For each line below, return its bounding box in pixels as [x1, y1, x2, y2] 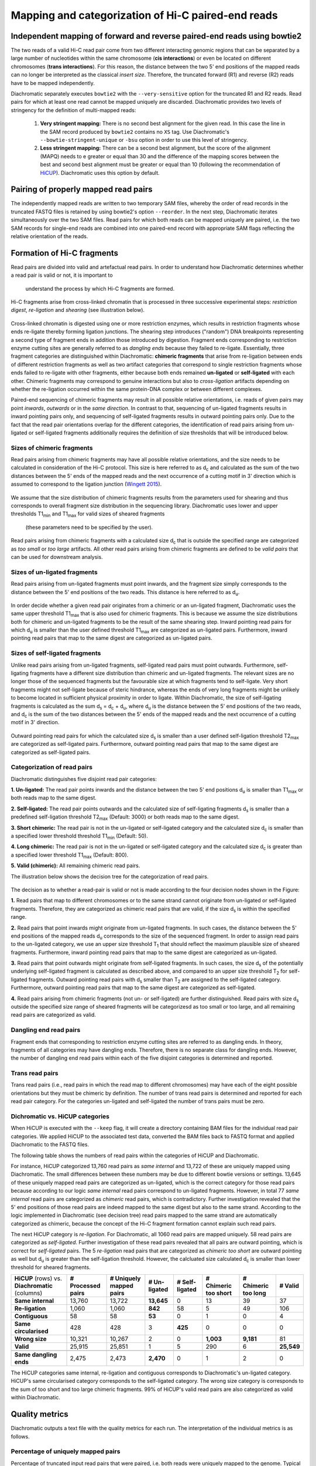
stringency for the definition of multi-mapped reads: [11, 106, 136, 114]
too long [242, 1289, 266, 1297]
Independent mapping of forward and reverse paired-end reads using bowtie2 [11, 31, 302, 41]
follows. [11, 1433, 30, 1440]
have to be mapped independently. [11, 79, 95, 86]
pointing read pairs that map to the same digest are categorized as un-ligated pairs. [11, 634, 213, 642]
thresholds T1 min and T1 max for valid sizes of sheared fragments [11, 510, 165, 519]
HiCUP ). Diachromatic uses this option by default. [40, 169, 160, 176]
